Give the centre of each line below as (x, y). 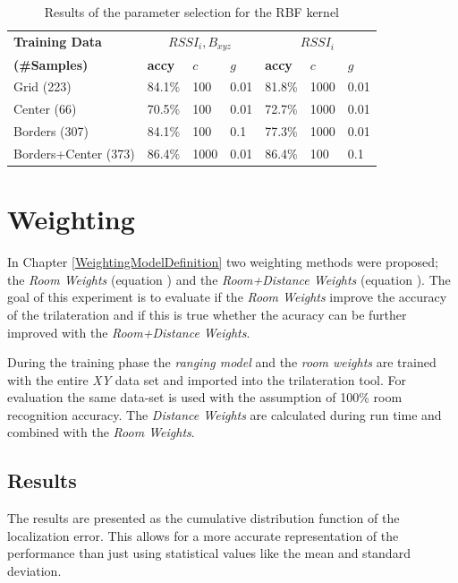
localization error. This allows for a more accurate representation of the (203, 535)
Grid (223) (42, 86)
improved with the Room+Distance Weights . (129, 332)
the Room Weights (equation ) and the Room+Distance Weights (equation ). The (229, 279)
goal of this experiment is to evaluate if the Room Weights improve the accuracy (227, 297)
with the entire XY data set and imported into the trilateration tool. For (207, 379)
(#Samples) (51, 64)
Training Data (58, 42)
